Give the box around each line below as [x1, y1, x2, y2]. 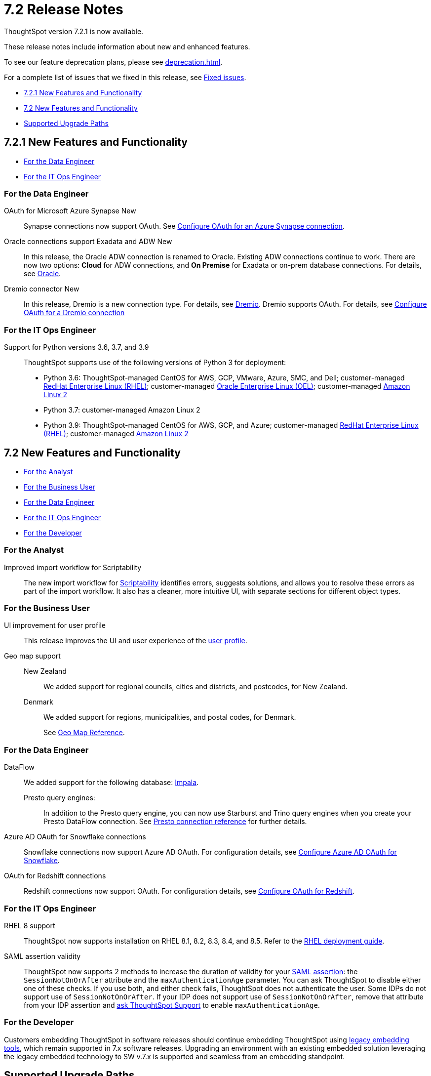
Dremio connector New [4, 285, 79, 293]
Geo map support [4, 652, 61, 661]
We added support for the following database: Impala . [24, 778, 199, 787]
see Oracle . [24, 269, 61, 278]
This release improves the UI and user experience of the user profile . [24, 636, 247, 645]
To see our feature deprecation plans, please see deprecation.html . [4, 57, 223, 66]
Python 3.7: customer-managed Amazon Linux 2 [43, 406, 200, 414]
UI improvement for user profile [4, 621, 106, 630]
